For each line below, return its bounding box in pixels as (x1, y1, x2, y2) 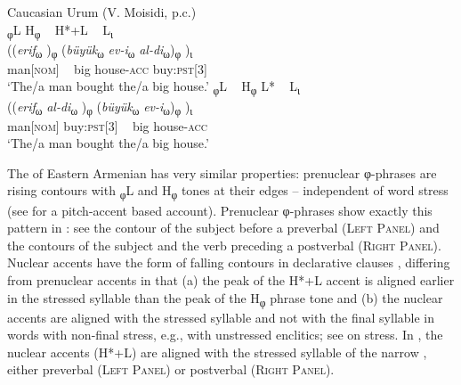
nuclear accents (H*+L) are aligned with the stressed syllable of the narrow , (7, 342, 427, 361)
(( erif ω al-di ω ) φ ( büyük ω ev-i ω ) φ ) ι (7, 96, 193, 118)
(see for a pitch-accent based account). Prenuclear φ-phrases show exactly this (7, 201, 433, 219)
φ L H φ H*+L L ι (7, 20, 114, 41)
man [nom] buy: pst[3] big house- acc (7, 116, 207, 135)
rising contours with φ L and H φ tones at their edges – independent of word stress (7, 181, 449, 202)
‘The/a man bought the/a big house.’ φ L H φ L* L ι (7, 77, 301, 98)
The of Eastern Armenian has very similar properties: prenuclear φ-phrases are (7, 163, 437, 182)
